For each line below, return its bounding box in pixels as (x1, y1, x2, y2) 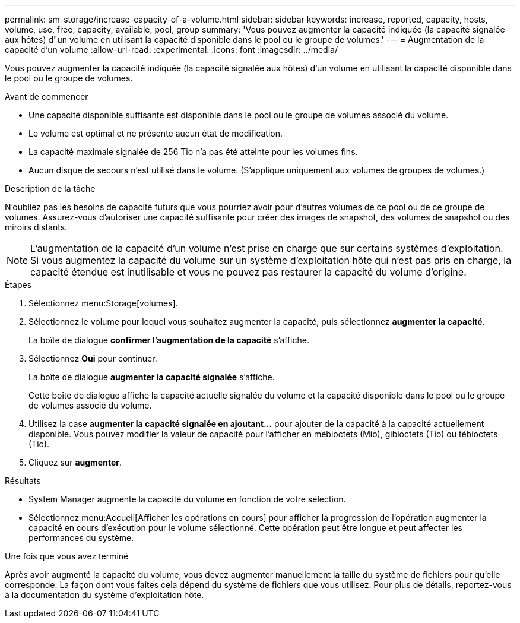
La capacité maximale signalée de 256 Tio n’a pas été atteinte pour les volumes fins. (28, 147, 358, 157)
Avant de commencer (5, 91, 88, 102)
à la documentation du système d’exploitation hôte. (5, 590, 204, 600)
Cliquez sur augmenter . (28, 457, 122, 467)
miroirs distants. (5, 222, 68, 232)
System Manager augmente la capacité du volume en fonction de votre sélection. (28, 494, 346, 504)
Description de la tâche (5, 184, 96, 194)
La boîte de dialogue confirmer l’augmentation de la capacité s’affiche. (28, 335, 309, 345)
